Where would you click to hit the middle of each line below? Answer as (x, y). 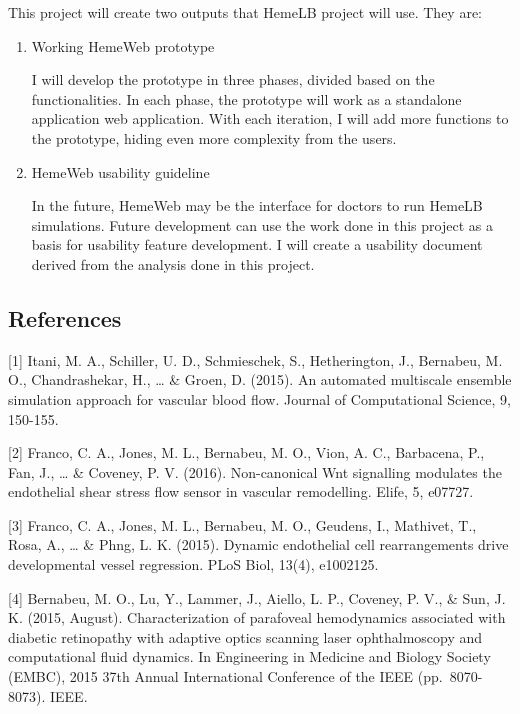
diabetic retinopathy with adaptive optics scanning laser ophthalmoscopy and (245, 636)
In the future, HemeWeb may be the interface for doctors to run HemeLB (257, 205)
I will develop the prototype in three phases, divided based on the (233, 79)
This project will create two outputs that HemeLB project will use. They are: (245, 12)
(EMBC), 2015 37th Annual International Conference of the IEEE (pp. (225, 676)
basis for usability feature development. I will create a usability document (257, 244)
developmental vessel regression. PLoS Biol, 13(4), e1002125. (193, 564)
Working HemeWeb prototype (123, 45)
